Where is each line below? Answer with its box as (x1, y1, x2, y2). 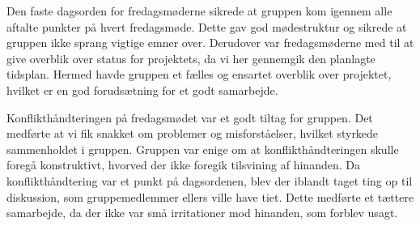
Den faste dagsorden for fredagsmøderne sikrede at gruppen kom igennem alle (6, 2, 392, 19)
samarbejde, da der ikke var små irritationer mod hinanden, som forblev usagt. (6, 204, 398, 221)
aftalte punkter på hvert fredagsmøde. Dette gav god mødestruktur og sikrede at (6, 18, 407, 35)
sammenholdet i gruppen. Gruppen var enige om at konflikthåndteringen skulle (6, 140, 399, 157)
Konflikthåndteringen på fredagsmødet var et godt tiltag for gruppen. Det (6, 109, 373, 126)
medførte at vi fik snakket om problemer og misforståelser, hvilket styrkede (6, 125, 379, 142)
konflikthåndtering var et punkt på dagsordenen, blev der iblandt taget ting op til (6, 172, 413, 189)
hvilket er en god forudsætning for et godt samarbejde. (6, 81, 278, 98)
